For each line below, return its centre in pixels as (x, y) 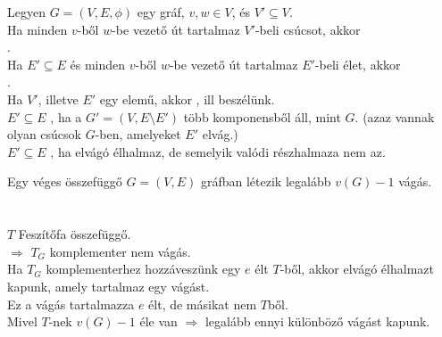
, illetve (58, 99)
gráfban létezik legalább (266, 181)
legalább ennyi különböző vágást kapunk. (317, 321)
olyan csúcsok (44, 134)
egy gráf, (161, 12)
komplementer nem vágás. (120, 251)
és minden (98, 64)
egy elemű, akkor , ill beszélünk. (187, 99)
